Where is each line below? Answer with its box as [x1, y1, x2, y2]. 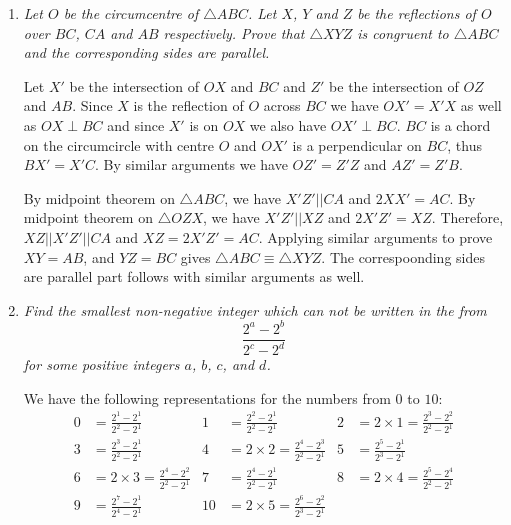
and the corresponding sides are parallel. [23, 42, 270, 63]
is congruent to [357, 22, 449, 43]
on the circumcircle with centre [23, 134, 215, 155]
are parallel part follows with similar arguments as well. [23, 266, 365, 287]
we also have [249, 114, 327, 135]
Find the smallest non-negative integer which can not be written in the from [23, 299, 487, 320]
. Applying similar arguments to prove [258, 226, 493, 247]
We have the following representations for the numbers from [23, 387, 391, 408]
